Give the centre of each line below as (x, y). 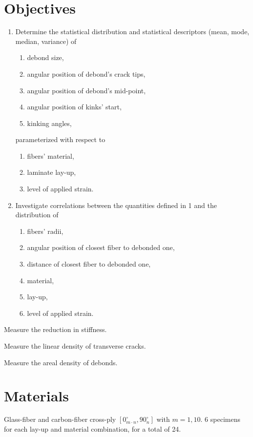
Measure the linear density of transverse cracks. (75, 346)
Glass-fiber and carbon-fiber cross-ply (60, 419)
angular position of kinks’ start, (74, 107)
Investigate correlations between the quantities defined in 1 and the (116, 205)
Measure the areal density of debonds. (61, 362)
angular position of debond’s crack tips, (86, 73)
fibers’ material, (51, 156)
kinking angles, (49, 123)
